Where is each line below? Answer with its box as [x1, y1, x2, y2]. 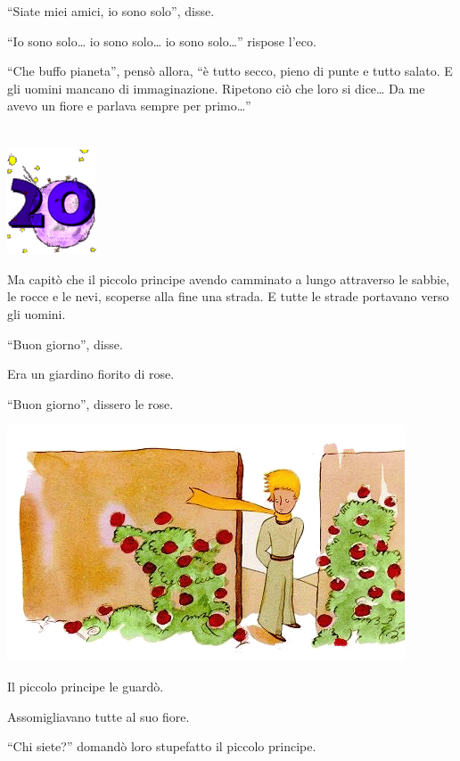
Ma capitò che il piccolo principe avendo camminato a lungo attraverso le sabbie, [7, 269, 450, 288]
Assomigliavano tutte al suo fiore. [7, 707, 190, 725]
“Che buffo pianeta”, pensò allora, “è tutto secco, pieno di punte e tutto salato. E [7, 61, 453, 80]
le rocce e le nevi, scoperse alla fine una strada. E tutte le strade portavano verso [7, 287, 449, 306]
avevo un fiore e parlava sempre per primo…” [7, 96, 251, 115]
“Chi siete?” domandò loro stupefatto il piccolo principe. [7, 737, 316, 756]
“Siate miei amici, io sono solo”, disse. [7, 2, 215, 20]
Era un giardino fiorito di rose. [7, 364, 175, 383]
